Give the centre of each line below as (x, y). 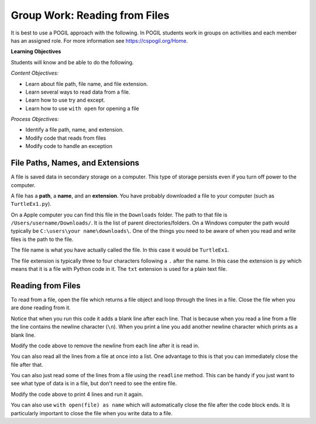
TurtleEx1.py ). (31, 204)
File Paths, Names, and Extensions (75, 163)
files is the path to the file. (42, 239)
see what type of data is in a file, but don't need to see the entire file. (94, 384)
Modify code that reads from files (66, 138)
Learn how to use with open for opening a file (82, 108)
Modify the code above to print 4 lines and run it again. (77, 394)
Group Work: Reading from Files (90, 15)
